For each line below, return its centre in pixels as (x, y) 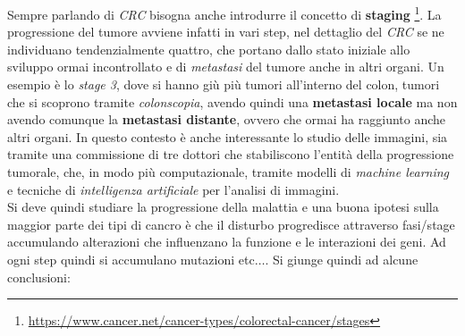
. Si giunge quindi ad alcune (342, 259)
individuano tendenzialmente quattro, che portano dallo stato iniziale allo (209, 49)
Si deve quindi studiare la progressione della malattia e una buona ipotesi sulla (223, 207)
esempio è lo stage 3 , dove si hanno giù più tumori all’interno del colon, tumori (224, 84)
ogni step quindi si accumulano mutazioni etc (131, 259)
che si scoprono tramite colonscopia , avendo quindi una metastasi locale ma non (232, 101)
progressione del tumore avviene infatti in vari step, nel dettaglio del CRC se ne (226, 32)
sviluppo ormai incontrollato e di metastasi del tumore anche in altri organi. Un (226, 67)
